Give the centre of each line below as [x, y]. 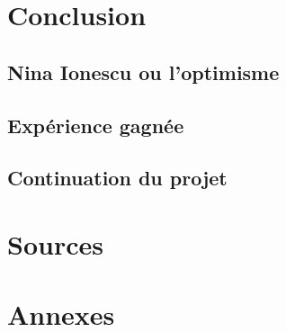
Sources [55, 243]
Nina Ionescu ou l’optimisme [143, 72]
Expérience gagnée [96, 125]
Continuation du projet [117, 178]
